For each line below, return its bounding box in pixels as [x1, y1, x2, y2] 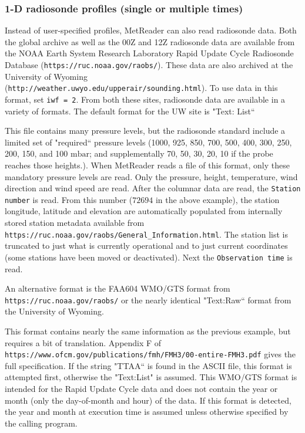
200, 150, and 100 [5, 147, 68, 160]
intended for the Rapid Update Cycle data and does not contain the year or [5, 383, 278, 394]
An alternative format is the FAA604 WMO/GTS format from [5, 282, 230, 295]
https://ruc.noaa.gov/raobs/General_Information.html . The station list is [5, 228, 288, 240]
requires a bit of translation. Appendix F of [5, 336, 162, 349]
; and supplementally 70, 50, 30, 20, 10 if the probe [89, 147, 273, 160]
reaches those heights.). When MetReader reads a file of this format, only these [5, 158, 290, 171]
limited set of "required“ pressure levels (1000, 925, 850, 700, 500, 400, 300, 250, [5, 136, 292, 148]
